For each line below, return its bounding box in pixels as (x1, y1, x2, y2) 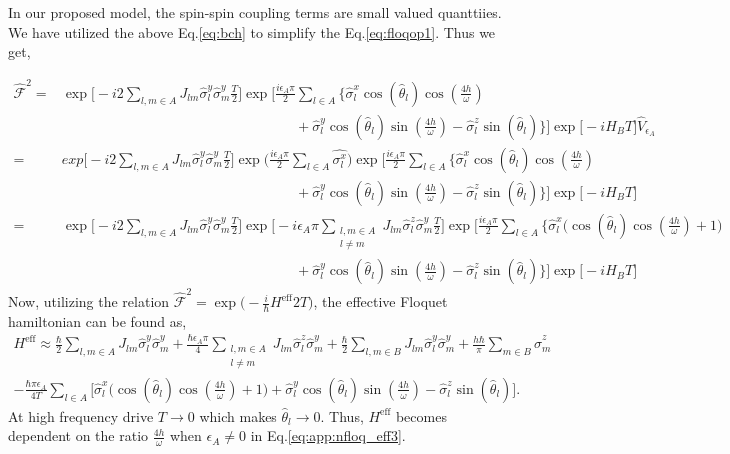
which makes (199, 405, 277, 426)
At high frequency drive (8, 405, 154, 426)
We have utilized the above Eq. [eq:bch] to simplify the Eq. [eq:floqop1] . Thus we (8, 21, 496, 42)
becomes (395, 405, 447, 426)
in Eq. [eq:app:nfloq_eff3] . (250, 425, 406, 446)
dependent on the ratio (8, 425, 149, 446)
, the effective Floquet (313, 291, 448, 312)
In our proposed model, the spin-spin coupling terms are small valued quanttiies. (8, 2, 502, 22)
